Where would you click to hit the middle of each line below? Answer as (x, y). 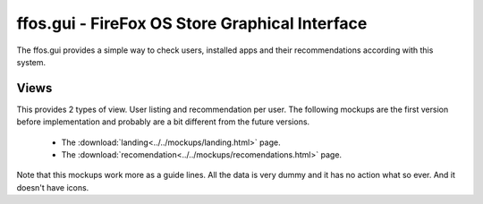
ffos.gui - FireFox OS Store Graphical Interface (192, 23)
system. (31, 62)
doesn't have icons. (53, 187)
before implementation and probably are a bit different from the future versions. (163, 122)
